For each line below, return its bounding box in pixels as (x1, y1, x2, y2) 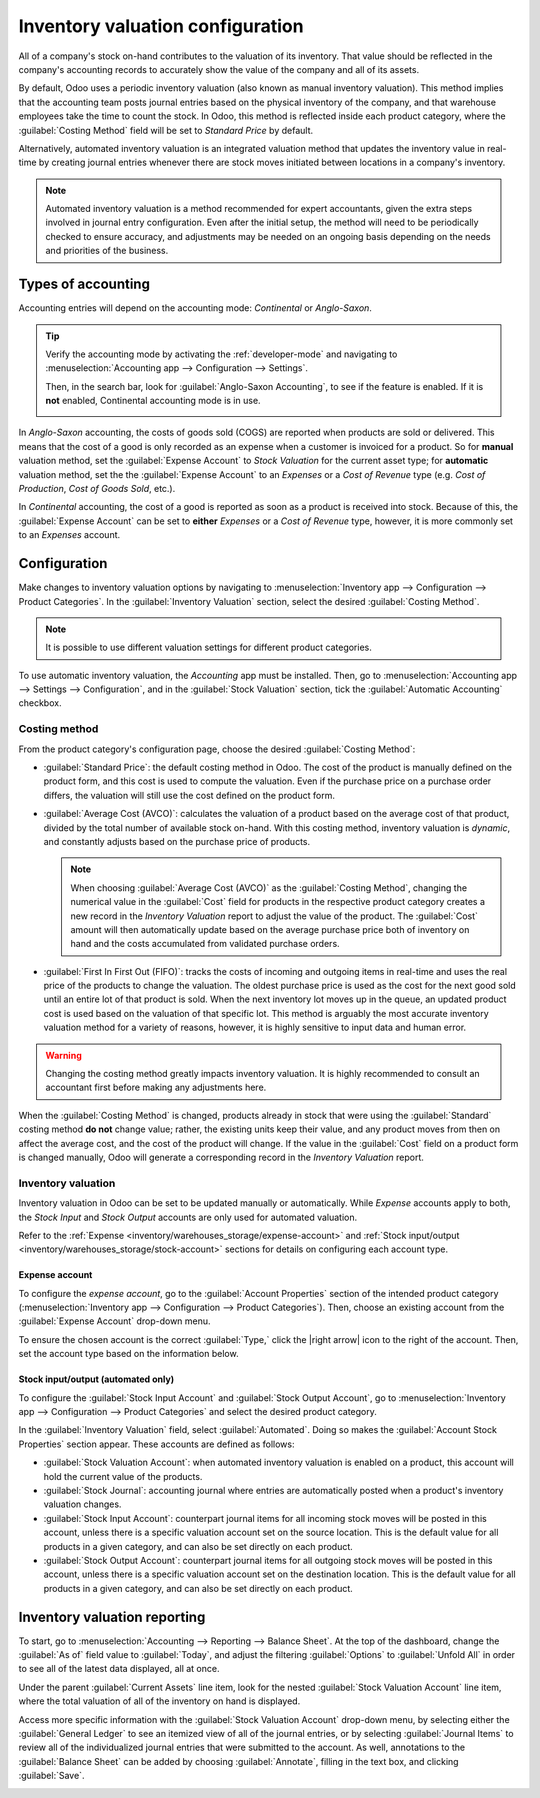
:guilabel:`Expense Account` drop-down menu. (18, 1315, 211, 1327)
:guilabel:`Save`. (18, 1770, 85, 1782)
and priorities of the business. (45, 245, 169, 257)
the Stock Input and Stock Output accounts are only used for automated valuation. (18, 1211, 358, 1223)
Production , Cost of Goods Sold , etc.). (18, 483, 176, 495)
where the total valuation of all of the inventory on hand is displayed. (18, 1695, 301, 1707)
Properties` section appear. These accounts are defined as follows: (18, 1438, 295, 1450)
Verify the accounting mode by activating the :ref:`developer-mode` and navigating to (45, 348, 398, 360)
